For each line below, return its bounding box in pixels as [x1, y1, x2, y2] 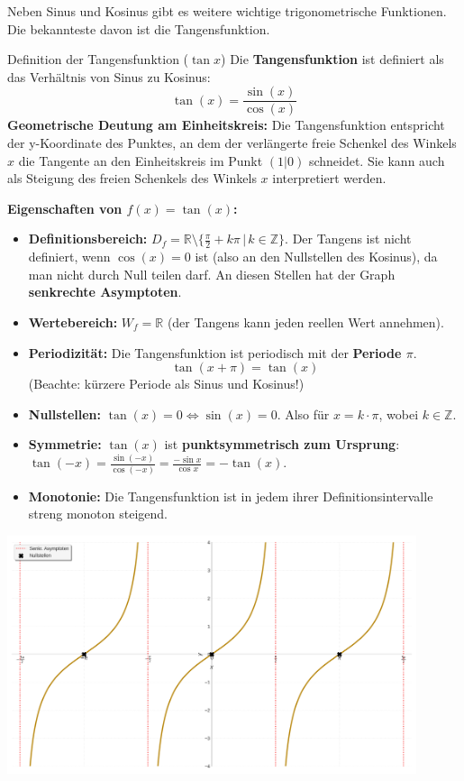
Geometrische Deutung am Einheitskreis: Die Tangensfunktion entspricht [7, 115, 445, 134]
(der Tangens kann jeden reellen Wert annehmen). [167, 313, 444, 332]
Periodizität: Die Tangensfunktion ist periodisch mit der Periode [28, 343, 402, 362]
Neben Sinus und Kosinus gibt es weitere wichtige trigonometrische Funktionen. [7, 2, 447, 20]
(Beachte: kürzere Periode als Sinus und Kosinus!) [28, 374, 305, 393]
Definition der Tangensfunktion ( [7, 50, 189, 69]
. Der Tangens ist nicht [285, 229, 412, 248]
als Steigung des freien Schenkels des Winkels [7, 169, 257, 188]
